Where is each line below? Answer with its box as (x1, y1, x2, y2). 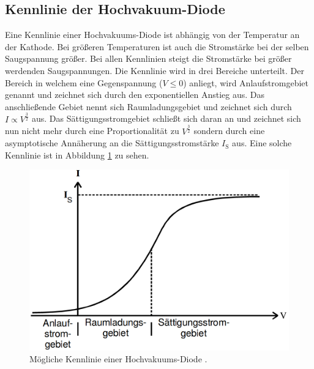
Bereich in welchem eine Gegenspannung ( (5, 76, 163, 89)
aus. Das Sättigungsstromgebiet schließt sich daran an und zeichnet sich (31, 112, 301, 125)
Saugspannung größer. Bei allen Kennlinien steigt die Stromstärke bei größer (5, 52, 292, 65)
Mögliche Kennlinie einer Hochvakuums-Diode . (29, 352, 207, 365)
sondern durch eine (193, 124, 265, 137)
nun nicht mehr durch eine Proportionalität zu (5, 124, 179, 137)
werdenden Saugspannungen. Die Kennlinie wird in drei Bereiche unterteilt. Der (5, 64, 304, 76)
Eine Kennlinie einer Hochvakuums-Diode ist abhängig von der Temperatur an (5, 28, 300, 41)
